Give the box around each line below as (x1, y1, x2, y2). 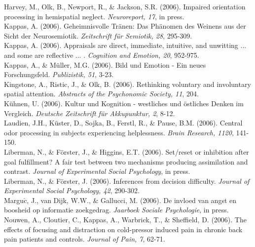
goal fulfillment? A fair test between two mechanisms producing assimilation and (4, 156, 248, 166)
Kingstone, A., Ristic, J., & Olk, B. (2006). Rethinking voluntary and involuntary (4, 79, 251, 89)
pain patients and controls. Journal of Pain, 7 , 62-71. (4, 234, 165, 244)
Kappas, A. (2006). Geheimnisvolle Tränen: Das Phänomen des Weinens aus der (4, 21, 246, 31)
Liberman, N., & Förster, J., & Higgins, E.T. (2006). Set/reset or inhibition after (4, 146, 249, 157)
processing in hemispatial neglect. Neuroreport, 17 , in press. (4, 11, 184, 21)
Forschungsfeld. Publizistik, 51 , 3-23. (4, 69, 114, 80)
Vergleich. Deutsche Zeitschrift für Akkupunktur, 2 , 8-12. (4, 108, 175, 118)
